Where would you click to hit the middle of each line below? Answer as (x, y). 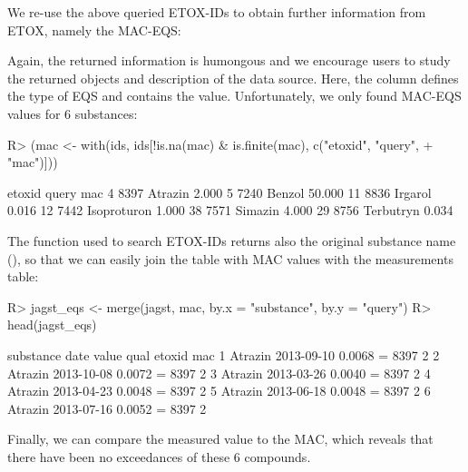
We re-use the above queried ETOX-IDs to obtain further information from (217, 12)
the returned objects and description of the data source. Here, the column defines (233, 78)
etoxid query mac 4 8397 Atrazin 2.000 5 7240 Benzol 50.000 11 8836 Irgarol (219, 192)
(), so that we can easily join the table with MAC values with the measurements (230, 258)
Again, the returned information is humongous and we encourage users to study (229, 60)
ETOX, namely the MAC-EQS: (94, 29)
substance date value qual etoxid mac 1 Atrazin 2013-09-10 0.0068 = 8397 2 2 (224, 354)
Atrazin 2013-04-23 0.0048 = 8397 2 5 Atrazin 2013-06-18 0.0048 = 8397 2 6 (219, 391)
